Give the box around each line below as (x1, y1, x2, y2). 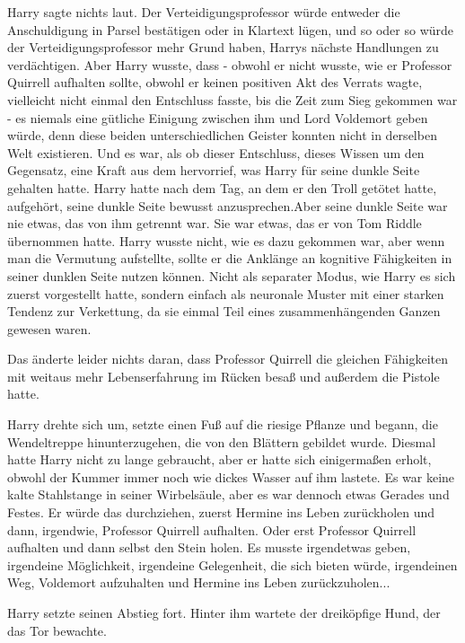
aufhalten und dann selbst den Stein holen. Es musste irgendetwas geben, (7, 538, 411, 557)
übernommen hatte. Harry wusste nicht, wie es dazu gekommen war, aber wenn (7, 231, 445, 250)
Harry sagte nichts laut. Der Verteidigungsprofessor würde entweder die (7, 3, 400, 21)
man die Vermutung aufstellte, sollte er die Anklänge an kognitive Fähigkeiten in (7, 249, 452, 268)
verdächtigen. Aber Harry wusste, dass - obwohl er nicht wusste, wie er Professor (7, 55, 452, 74)
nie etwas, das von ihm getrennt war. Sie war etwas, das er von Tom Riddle (7, 214, 422, 233)
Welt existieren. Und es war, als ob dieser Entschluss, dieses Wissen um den (7, 143, 425, 162)
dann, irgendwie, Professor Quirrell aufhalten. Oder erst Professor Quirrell (7, 520, 417, 539)
